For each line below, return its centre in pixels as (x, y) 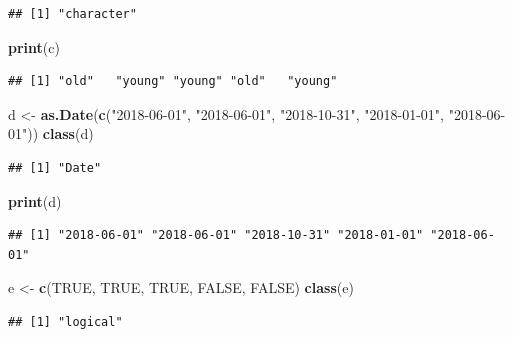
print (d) (35, 200)
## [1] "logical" (65, 321)
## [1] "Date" (55, 167)
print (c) (34, 46)
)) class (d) (60, 133)
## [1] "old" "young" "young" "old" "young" (173, 81)
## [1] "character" (72, 14)
